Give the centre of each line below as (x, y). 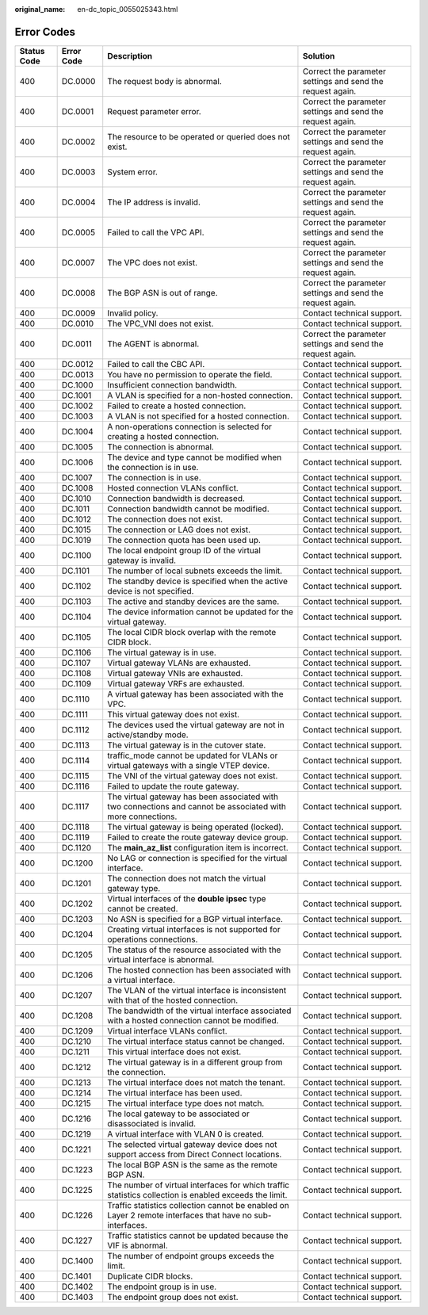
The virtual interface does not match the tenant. (196, 1082)
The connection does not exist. (165, 519)
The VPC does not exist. (153, 262)
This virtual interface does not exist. (174, 1052)
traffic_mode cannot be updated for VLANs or (193, 755)
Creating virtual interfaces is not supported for (194, 929)
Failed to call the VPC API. (156, 232)
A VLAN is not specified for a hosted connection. (198, 416)
